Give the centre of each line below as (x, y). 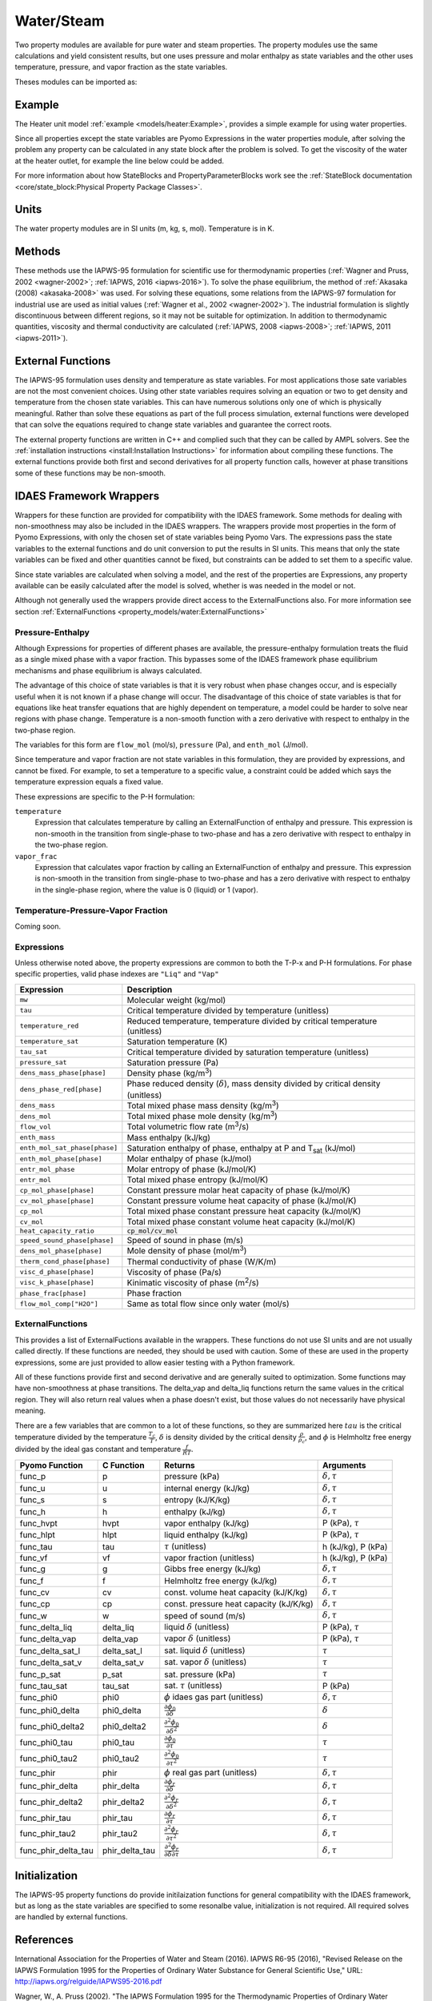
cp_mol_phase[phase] (57, 1190)
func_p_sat (40, 1674)
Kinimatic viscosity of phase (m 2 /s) (193, 1282)
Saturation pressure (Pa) (173, 1062)
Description (150, 989)
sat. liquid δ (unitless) (205, 1650)
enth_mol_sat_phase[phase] (69, 1148)
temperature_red (49, 1026)
